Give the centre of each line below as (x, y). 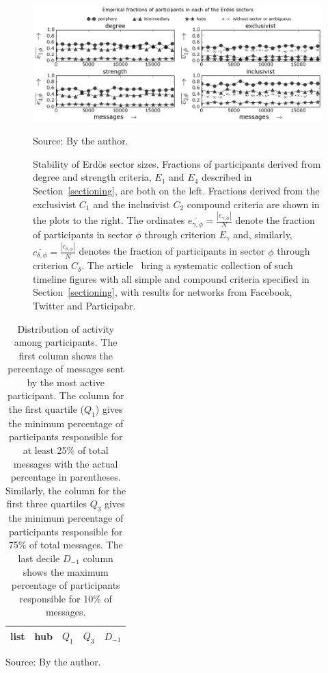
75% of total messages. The (66, 545)
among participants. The (66, 342)
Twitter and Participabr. (84, 305)
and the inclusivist (132, 204)
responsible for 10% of (66, 598)
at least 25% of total (66, 450)
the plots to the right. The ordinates (109, 220)
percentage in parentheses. (66, 477)
